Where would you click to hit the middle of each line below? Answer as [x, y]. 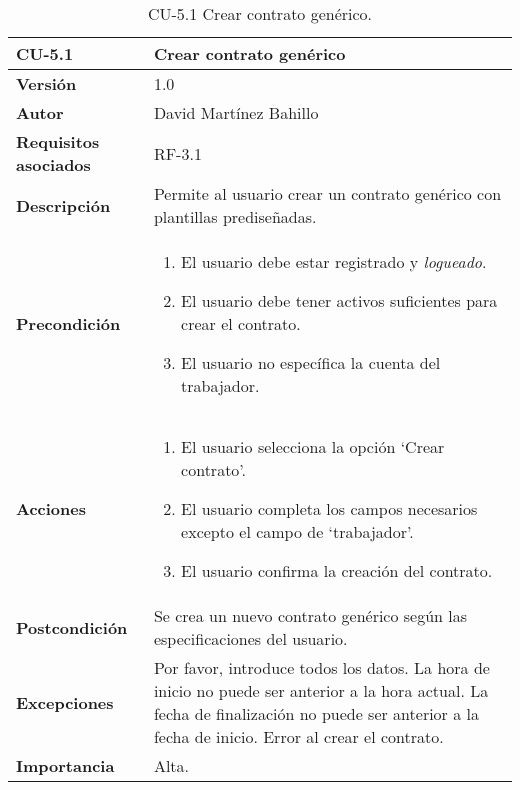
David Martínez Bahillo [236, 112]
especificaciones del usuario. [250, 638]
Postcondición [72, 627]
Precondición [68, 323]
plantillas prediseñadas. [235, 216]
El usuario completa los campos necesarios [329, 508]
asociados [53, 164]
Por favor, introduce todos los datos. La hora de [321, 667]
